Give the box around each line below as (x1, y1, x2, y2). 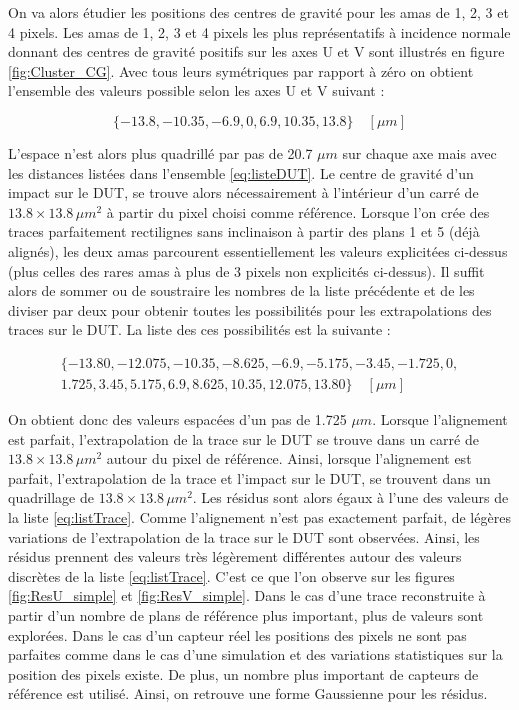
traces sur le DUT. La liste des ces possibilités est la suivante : (8, 319, 391, 340)
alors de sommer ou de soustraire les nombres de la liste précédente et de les (8, 280, 475, 301)
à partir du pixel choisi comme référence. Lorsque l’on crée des (106, 201, 490, 222)
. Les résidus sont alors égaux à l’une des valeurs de (192, 487, 509, 508)
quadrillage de (8, 487, 95, 508)
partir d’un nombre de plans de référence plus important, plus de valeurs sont (8, 604, 484, 625)
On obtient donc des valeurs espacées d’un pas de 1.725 (8, 408, 347, 429)
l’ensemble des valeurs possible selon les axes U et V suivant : (8, 80, 385, 101)
